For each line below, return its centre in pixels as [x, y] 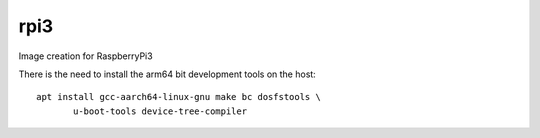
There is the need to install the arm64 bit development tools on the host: [167, 74]
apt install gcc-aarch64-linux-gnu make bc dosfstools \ [179, 97]
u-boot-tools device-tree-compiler [160, 111]
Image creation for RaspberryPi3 [86, 56]
